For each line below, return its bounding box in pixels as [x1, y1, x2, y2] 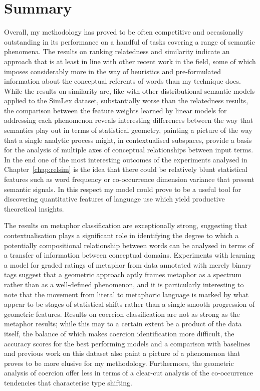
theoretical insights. [4, 203, 64, 214]
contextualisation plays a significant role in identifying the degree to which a [4, 230, 239, 240]
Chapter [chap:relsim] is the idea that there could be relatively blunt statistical [4, 164, 247, 174]
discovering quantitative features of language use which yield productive [4, 193, 225, 204]
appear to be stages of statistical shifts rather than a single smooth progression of [4, 299, 255, 309]
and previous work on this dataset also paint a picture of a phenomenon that [4, 348, 240, 358]
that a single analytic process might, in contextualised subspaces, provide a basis [4, 134, 252, 145]
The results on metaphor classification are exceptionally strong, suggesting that [4, 220, 248, 231]
